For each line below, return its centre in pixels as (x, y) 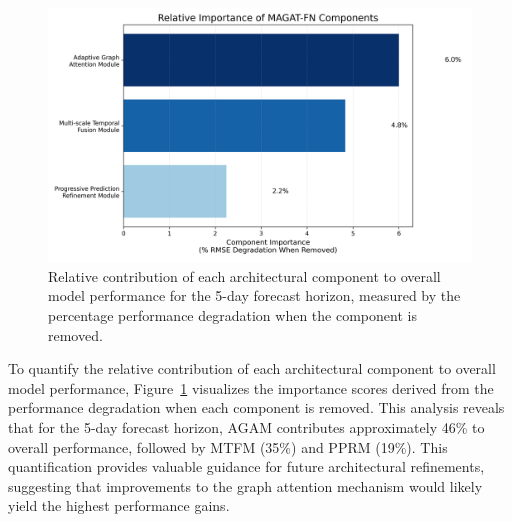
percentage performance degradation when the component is (232, 315)
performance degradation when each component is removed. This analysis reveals (256, 407)
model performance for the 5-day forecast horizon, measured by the (254, 295)
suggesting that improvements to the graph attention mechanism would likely (245, 485)
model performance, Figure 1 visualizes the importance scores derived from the (251, 387)
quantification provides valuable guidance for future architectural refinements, (246, 466)
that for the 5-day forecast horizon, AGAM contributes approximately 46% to (246, 426)
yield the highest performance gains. (119, 505)
